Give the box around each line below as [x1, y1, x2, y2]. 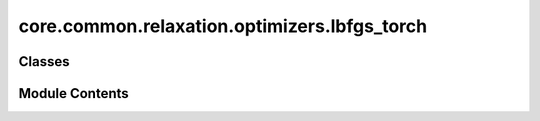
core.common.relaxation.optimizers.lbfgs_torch [18, 15, 428, 37]
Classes [18, 53, 70, 70]
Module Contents [18, 85, 129, 102]
